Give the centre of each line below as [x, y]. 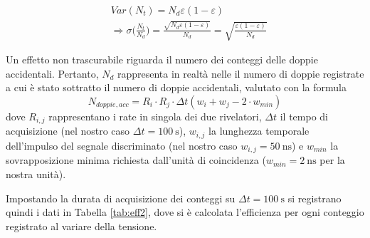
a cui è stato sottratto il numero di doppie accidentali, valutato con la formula [176, 87]
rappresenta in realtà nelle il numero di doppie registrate [240, 73]
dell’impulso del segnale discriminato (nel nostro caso [122, 145]
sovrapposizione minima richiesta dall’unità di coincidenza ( [136, 160]
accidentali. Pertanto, [52, 73]
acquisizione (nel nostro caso [68, 131]
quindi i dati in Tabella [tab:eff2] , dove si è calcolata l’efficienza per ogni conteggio [185, 212]
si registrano [314, 198]
